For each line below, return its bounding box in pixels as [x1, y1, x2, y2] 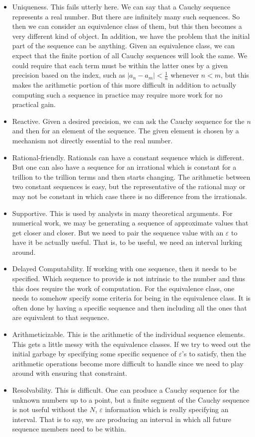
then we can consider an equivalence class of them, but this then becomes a [12, 21, 242, 31]
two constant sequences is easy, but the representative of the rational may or [12, 181, 246, 192]
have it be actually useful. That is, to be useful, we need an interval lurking [12, 237, 243, 247]
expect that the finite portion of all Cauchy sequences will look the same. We [12, 50, 248, 60]
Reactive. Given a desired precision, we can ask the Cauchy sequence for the [12, 115, 245, 126]
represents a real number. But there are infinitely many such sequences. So [12, 11, 240, 21]
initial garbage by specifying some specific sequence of [12, 348, 176, 359]
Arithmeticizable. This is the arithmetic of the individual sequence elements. [12, 329, 245, 339]
